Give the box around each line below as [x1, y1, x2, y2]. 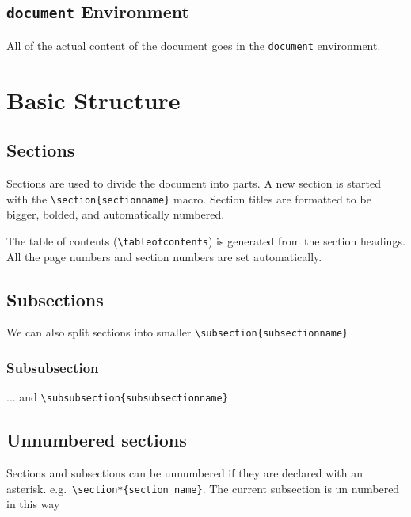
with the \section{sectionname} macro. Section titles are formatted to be [6, 190, 371, 207]
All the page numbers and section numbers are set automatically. [6, 248, 322, 264]
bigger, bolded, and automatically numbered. [6, 206, 225, 222]
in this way [6, 496, 60, 512]
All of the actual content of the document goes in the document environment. [6, 36, 381, 53]
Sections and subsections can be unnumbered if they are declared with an [6, 465, 363, 481]
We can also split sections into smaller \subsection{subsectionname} [6, 324, 348, 340]
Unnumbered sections [6, 428, 187, 452]
